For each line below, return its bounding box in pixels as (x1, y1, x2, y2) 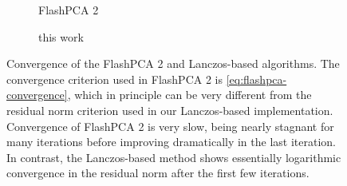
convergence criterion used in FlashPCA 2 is (6, 70, 223, 87)
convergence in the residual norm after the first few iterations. (6, 164, 310, 181)
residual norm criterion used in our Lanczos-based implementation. (6, 101, 333, 118)
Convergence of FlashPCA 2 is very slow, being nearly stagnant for (6, 117, 334, 134)
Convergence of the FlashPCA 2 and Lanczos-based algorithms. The (6, 55, 340, 72)
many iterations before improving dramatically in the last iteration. (6, 133, 336, 150)
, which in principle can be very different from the (67, 86, 312, 103)
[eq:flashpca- (226, 70, 287, 87)
